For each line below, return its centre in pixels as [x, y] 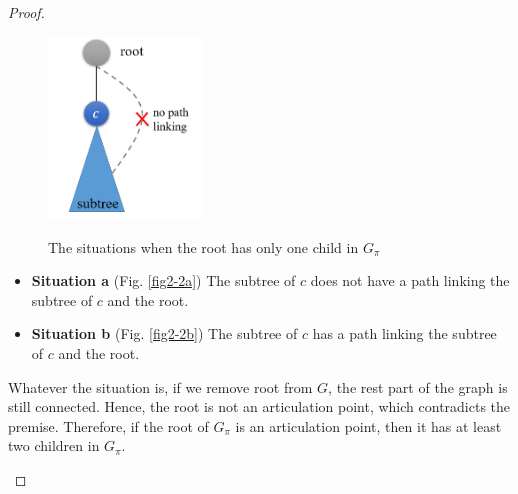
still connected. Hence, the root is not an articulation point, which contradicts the [259, 406]
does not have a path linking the [410, 280]
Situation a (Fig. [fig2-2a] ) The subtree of [163, 280]
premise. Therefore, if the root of [108, 425]
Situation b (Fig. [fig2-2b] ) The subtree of [164, 333]
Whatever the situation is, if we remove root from [160, 386]
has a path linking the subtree [404, 333]
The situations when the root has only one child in [203, 246]
